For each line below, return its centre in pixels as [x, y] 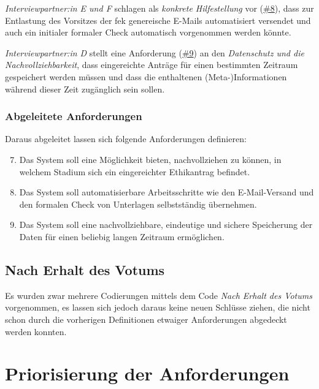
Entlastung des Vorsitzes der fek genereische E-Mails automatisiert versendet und [158, 20]
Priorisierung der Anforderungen [147, 373]
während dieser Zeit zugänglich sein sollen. [85, 89]
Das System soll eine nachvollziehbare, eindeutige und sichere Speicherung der [166, 225]
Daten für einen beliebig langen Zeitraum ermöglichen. [122, 236]
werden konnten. [36, 331]
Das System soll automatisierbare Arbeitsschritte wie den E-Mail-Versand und [167, 192]
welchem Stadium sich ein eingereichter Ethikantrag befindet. [135, 171]
